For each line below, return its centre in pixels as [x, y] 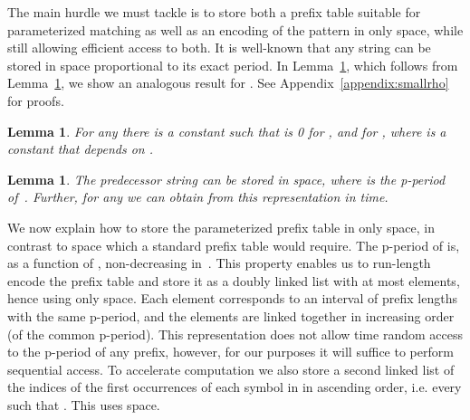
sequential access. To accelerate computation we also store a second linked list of [231, 369]
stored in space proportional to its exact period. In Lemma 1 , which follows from [233, 65]
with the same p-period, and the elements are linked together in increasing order [231, 315]
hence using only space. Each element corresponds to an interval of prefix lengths [232, 298]
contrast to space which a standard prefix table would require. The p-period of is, [234, 245]
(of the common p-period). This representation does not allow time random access [235, 334]
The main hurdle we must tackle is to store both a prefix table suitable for [214, 12]
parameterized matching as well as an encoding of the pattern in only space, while [235, 29]
